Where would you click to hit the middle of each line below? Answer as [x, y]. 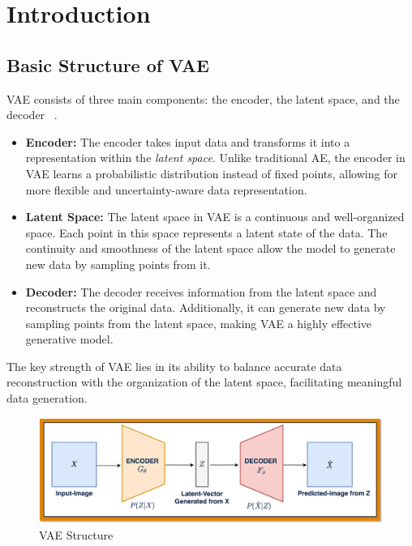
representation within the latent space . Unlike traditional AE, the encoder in [215, 158]
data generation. [47, 398]
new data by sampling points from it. [118, 264]
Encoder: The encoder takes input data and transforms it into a [188, 141]
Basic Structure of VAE [108, 64]
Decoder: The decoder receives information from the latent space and [201, 291]
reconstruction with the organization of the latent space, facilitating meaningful [204, 382]
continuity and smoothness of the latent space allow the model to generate [210, 248]
